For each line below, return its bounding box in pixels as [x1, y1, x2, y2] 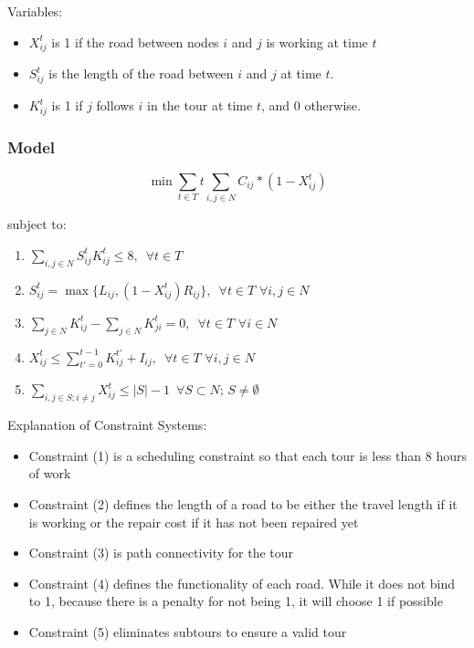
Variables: [7, 2, 63, 20]
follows [96, 96, 134, 115]
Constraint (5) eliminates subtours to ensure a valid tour [28, 622, 347, 641]
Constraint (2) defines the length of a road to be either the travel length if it [28, 494, 458, 513]
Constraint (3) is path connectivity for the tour [28, 543, 294, 562]
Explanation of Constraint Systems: [7, 415, 207, 434]
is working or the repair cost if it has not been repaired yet [28, 512, 359, 531]
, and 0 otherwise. [260, 96, 361, 115]
